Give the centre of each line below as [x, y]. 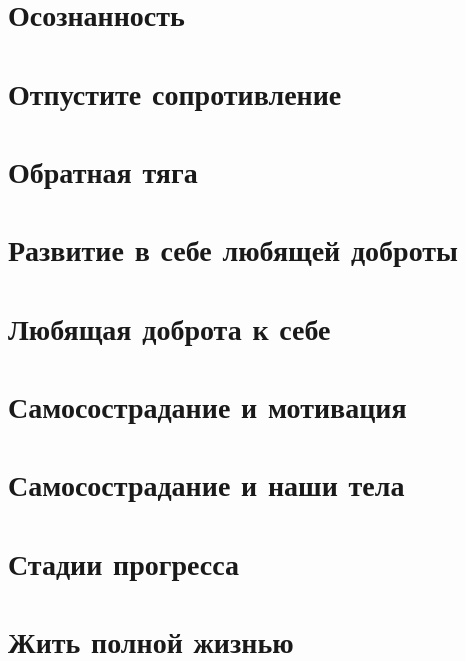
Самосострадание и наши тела [206, 484]
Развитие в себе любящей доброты [233, 249]
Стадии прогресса [124, 562]
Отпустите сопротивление [175, 92]
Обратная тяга [103, 170]
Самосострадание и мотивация [207, 406]
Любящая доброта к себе [169, 327]
